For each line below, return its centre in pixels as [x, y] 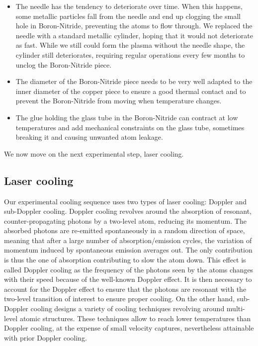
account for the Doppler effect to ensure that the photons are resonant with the [125, 289]
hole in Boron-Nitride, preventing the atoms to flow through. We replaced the [134, 26]
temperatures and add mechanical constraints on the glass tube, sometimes [130, 127]
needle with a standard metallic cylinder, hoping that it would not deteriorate [134, 35]
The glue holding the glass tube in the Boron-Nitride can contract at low [127, 117]
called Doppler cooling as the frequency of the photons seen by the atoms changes [129, 269]
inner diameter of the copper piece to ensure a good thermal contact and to [131, 91]
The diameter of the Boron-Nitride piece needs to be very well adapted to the [134, 81]
